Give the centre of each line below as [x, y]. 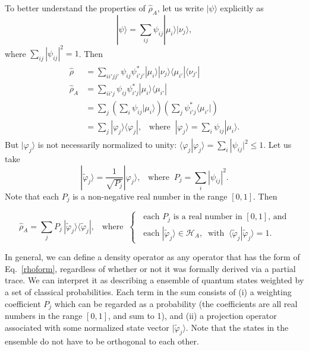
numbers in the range [44, 315]
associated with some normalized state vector [87, 327]
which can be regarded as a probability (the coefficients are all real [176, 303]
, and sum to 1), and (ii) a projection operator [193, 315]
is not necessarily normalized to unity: [107, 145]
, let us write [180, 8]
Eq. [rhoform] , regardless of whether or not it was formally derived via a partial [150, 268]
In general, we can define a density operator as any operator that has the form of [152, 257]
